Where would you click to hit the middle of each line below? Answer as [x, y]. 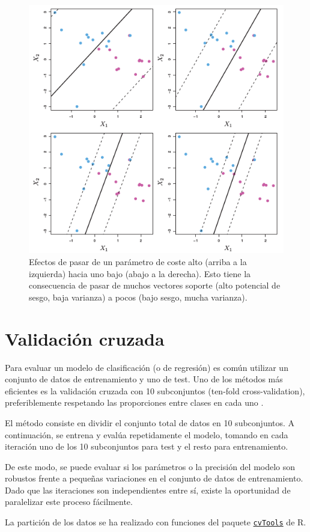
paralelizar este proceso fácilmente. [69, 502]
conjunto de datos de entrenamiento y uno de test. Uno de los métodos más [144, 379]
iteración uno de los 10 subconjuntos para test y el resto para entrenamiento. [147, 446]
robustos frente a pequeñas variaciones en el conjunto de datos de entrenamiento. [154, 478]
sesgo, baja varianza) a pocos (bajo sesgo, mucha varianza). [138, 297]
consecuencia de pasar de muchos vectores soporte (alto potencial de [155, 285]
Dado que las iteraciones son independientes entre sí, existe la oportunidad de [148, 490]
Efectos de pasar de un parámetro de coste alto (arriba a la [138, 262]
